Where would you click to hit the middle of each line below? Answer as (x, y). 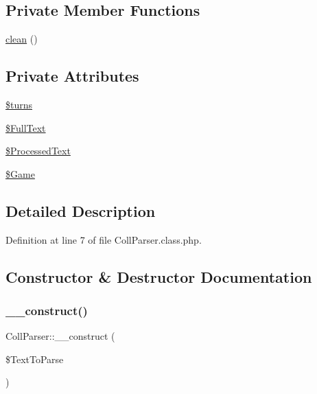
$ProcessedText (38, 151)
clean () (22, 39)
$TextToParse (35, 359)
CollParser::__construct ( (60, 336)
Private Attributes (72, 76)
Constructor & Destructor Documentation (159, 276)
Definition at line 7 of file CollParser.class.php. (104, 239)
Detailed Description (81, 210)
